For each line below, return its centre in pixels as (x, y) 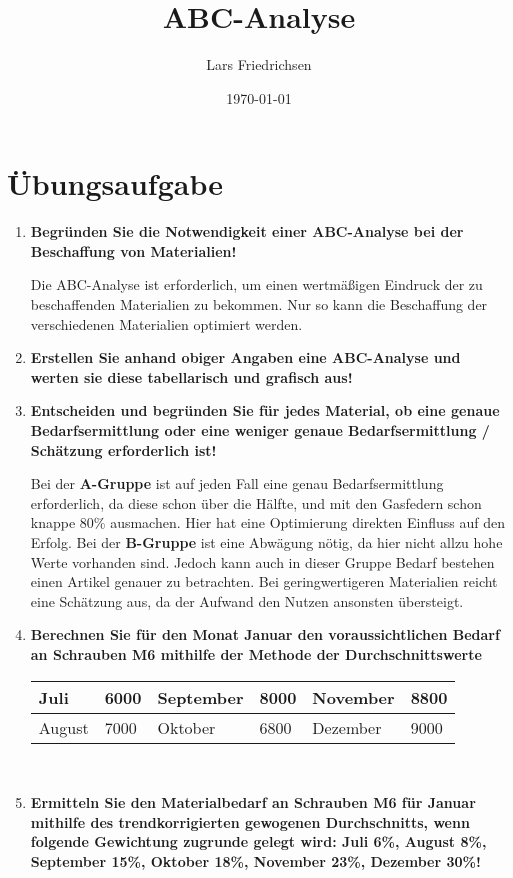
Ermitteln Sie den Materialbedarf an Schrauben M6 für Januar (253, 802)
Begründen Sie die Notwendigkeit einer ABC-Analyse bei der (247, 231)
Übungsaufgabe (115, 183)
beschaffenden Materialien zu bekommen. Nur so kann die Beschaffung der (259, 304)
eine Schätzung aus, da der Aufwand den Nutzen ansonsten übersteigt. (247, 600)
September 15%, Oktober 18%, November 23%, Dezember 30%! (255, 860)
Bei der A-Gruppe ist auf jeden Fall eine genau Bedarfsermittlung (237, 483)
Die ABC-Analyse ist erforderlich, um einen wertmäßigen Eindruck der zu (256, 284)
